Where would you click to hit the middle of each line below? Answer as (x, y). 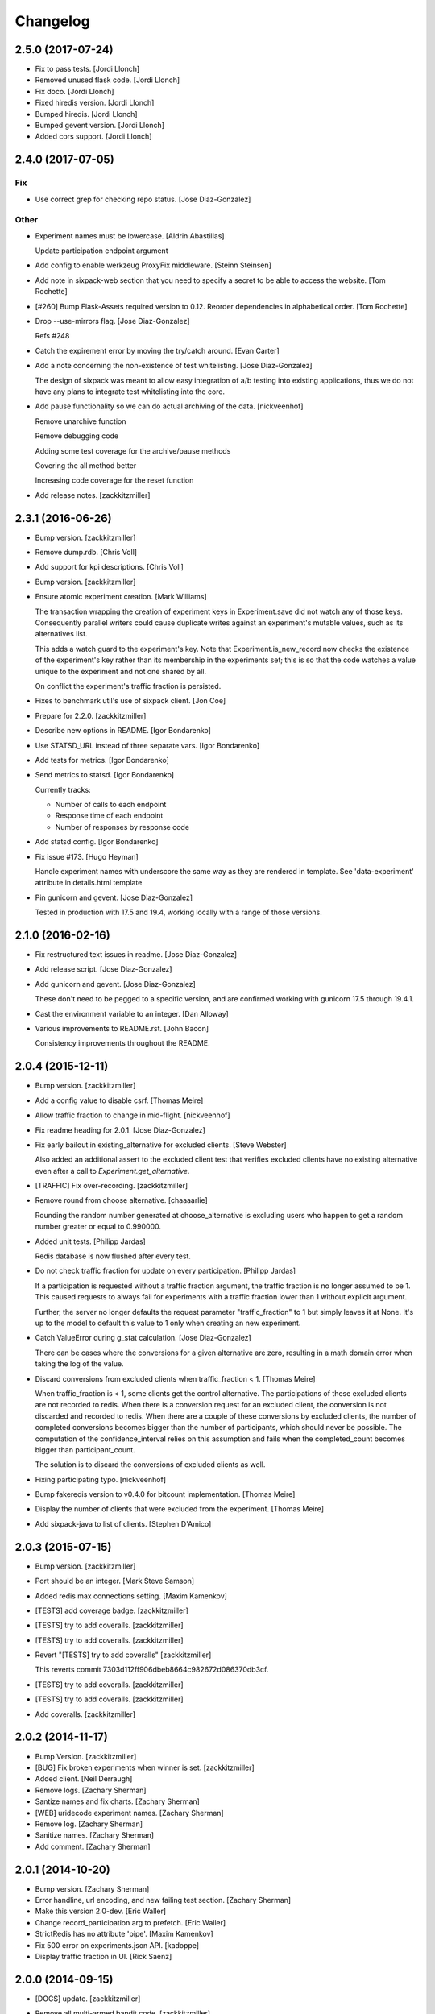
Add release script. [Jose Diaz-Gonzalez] (104, 969)
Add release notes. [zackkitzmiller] (93, 495)
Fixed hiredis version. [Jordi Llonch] (95, 103)
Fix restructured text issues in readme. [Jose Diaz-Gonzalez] (136, 955)
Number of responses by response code (122, 827)
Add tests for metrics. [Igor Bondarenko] (102, 760)
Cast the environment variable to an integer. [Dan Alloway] (132, 1013)
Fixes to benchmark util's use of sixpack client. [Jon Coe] (130, 701)
